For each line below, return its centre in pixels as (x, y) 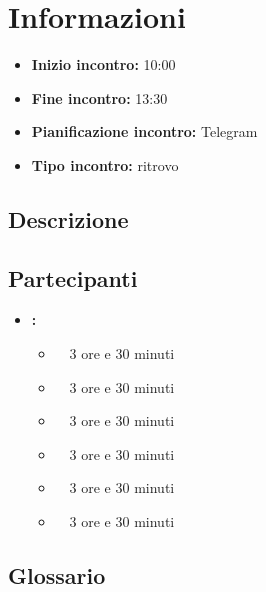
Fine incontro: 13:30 (99, 97)
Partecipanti (73, 277)
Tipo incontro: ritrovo (105, 164)
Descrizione (68, 218)
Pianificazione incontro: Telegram (144, 131)
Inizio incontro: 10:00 (103, 64)
